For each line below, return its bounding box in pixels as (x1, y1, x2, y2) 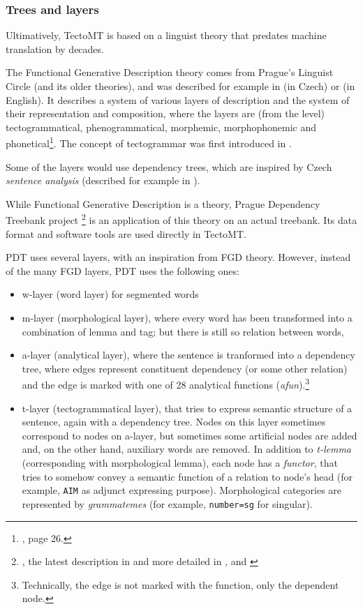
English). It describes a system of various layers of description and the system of (6, 92, 350, 107)
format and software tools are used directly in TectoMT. (6, 226, 246, 241)
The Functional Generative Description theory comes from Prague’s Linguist (6, 65, 334, 80)
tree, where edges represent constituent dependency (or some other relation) (22, 361, 348, 375)
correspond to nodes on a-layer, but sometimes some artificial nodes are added (22, 428, 357, 442)
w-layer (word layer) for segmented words (22, 287, 199, 301)
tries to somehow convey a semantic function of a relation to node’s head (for (22, 469, 353, 483)
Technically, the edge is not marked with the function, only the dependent (22, 577, 339, 592)
